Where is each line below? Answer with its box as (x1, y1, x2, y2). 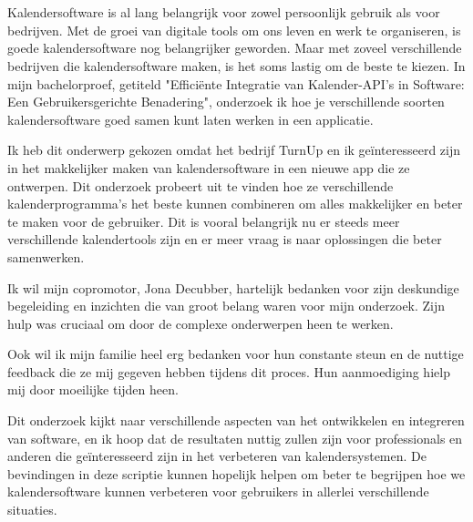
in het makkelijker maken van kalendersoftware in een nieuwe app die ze (7, 158, 410, 177)
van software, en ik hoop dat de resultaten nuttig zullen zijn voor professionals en (7, 428, 463, 447)
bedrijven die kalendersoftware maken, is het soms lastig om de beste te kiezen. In (7, 56, 466, 75)
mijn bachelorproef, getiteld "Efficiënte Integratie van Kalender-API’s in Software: (7, 74, 465, 93)
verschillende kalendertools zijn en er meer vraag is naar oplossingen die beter (7, 230, 442, 249)
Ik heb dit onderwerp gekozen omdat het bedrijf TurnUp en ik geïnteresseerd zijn (7, 140, 461, 159)
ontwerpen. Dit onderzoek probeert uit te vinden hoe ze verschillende (7, 176, 394, 195)
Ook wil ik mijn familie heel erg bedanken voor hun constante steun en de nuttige (7, 344, 464, 363)
